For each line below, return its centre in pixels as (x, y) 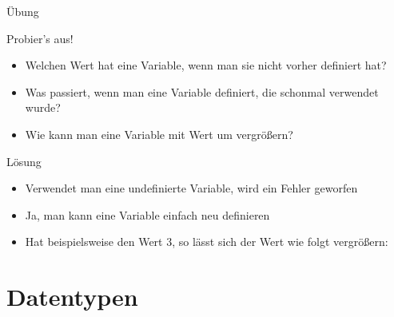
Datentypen (72, 297)
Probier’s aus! (40, 38)
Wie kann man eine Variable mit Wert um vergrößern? (159, 134)
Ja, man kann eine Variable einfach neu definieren (147, 214)
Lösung (24, 161)
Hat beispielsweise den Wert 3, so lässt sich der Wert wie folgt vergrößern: (207, 242)
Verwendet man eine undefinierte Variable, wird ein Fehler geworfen (191, 188)
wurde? (43, 107)
